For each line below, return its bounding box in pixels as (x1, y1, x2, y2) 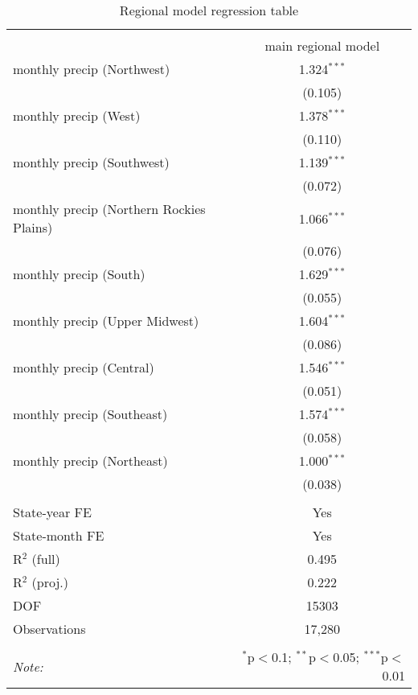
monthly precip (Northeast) (13, 451, 168, 470)
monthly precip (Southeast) (13, 405, 168, 423)
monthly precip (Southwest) (13, 153, 170, 171)
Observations (13, 619, 86, 638)
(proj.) (31, 573, 69, 591)
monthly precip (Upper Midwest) (13, 311, 199, 330)
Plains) (13, 218, 53, 236)
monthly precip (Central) (13, 358, 154, 376)
